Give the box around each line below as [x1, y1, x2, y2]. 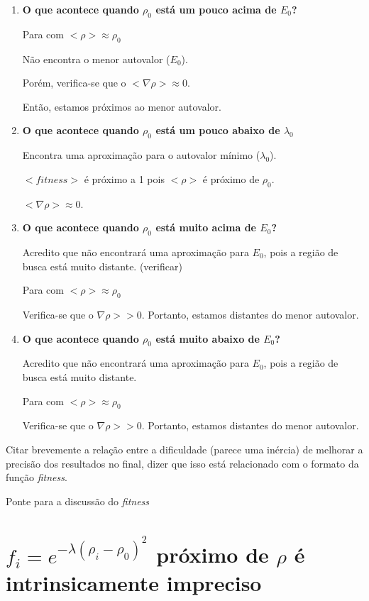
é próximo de [202, 171, 260, 186]
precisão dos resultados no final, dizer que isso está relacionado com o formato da [6, 456, 359, 470]
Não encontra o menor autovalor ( [22, 51, 170, 66]
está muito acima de [155, 220, 256, 235]
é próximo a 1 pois [84, 171, 165, 186]
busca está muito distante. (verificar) [22, 258, 182, 273]
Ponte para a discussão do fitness [6, 493, 150, 508]
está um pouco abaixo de [155, 123, 280, 138]
